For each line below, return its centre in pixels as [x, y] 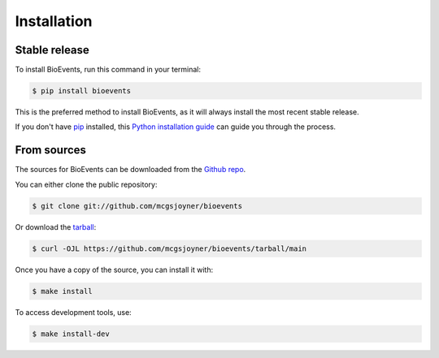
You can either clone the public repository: [86, 184]
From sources [51, 150]
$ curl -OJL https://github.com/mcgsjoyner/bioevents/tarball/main [170, 248]
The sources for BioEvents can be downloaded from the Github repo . [130, 170]
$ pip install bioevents [82, 91]
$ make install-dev [71, 334]
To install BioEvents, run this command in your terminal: [108, 70]
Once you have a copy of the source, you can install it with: [114, 270]
